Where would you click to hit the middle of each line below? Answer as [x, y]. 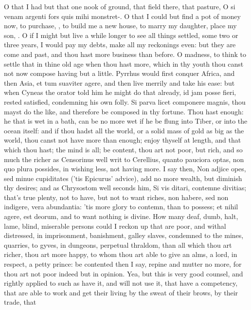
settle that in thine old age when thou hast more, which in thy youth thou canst [124, 64]
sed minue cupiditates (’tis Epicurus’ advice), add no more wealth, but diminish [123, 178]
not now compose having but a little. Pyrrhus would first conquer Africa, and [119, 73]
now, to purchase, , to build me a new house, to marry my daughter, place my [120, 26]
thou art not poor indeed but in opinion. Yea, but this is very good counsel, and [124, 273]
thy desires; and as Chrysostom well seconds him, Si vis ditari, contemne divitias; [125, 188]
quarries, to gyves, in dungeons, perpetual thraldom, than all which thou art [118, 245]
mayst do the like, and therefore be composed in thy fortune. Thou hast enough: [124, 111]
